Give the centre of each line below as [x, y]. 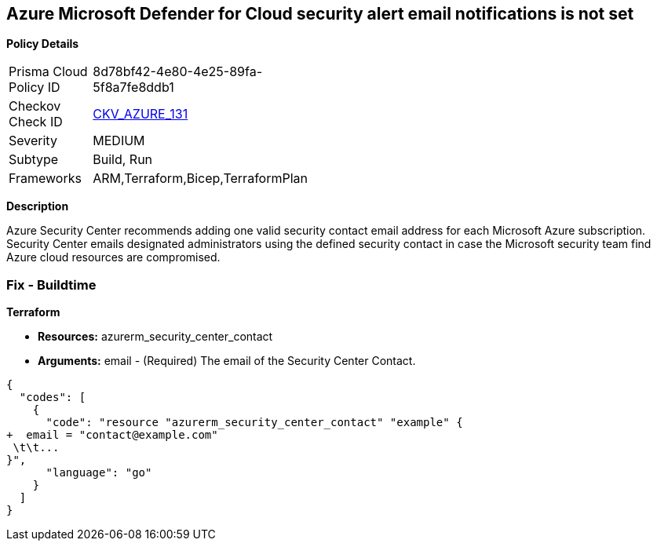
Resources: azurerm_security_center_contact [155, 337]
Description [38, 206]
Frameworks [45, 179]
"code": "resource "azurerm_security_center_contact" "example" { [254, 423]
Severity [33, 141]
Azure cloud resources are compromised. [113, 257]
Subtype [34, 160]
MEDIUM [119, 141]
